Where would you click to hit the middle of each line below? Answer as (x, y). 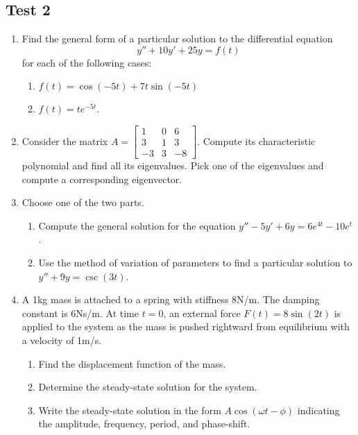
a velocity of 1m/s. (62, 340)
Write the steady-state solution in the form (130, 410)
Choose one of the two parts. (83, 202)
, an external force (202, 313)
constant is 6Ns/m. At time (80, 313)
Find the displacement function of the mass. (132, 363)
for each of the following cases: (87, 62)
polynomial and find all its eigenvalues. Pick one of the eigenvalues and (173, 165)
